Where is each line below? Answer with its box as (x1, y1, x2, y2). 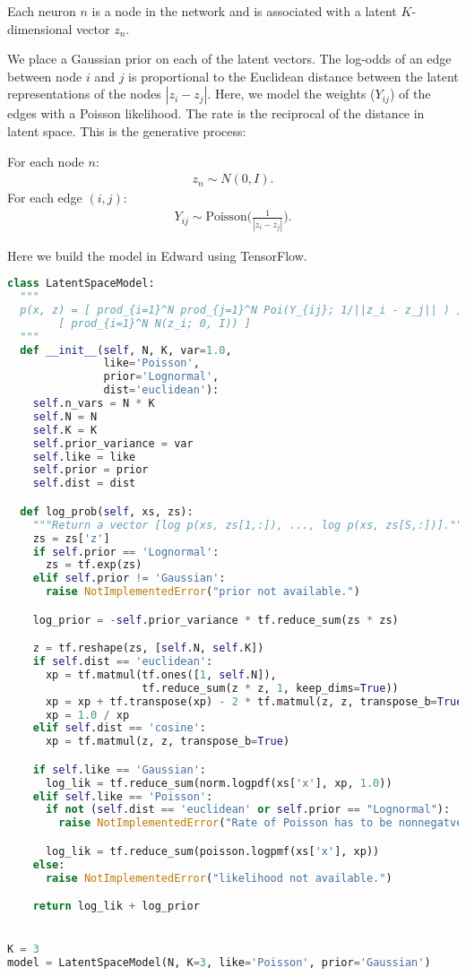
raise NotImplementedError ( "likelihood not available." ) (45, 871, 393, 885)
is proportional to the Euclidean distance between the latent (128, 66, 459, 85)
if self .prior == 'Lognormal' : (32, 545, 220, 558)
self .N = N (32, 410, 98, 423)
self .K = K (32, 423, 98, 436)
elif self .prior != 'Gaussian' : (32, 572, 226, 585)
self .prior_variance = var (32, 436, 194, 450)
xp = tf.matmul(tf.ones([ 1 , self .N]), (45, 668, 277, 681)
